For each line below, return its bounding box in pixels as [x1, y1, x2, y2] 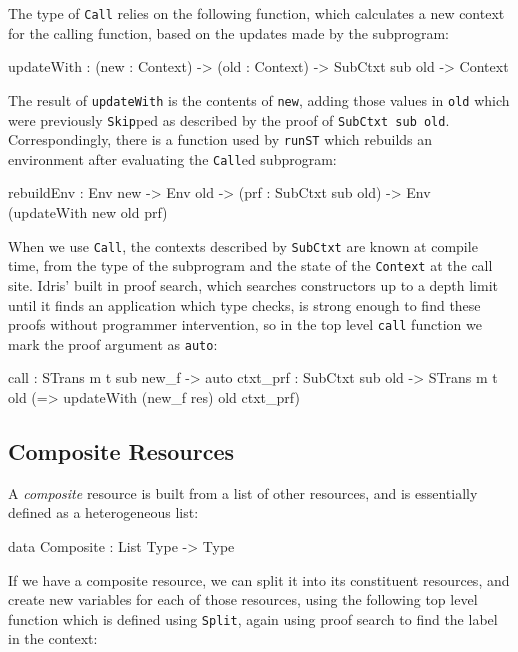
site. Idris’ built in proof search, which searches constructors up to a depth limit [8, 274, 498, 295]
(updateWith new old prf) [8, 202, 168, 223]
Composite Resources [8, 436, 235, 467]
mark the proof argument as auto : [8, 333, 218, 354]
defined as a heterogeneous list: [8, 502, 199, 523]
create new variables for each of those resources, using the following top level [8, 589, 478, 610]
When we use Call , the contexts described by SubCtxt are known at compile [8, 235, 478, 256]
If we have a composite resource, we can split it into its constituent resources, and [8, 569, 510, 590]
